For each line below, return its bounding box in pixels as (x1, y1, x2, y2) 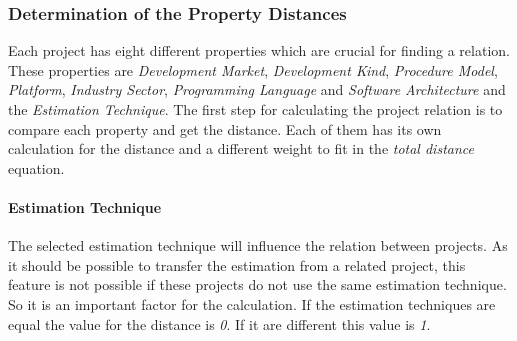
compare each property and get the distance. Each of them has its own (8, 118, 442, 139)
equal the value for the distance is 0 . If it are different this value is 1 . (8, 313, 431, 334)
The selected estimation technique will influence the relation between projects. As (8, 235, 508, 256)
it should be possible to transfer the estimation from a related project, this (8, 254, 466, 275)
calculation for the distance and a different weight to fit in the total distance (8, 138, 474, 159)
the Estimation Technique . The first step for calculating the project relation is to (8, 99, 503, 119)
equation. (8, 157, 65, 178)
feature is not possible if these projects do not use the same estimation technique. (8, 274, 507, 295)
